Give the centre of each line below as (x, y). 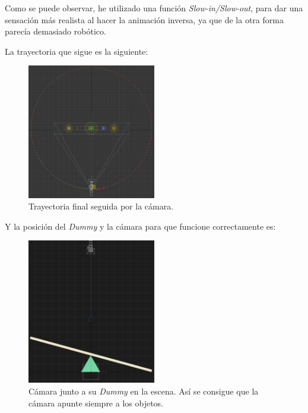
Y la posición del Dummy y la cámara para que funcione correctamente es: (140, 226)
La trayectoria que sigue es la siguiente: (77, 51)
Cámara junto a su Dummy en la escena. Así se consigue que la (144, 391)
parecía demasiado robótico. (55, 31)
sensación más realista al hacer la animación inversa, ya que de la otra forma (144, 19)
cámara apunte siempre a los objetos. (96, 403)
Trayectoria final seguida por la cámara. (101, 206)
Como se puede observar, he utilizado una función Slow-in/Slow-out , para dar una (154, 8)
